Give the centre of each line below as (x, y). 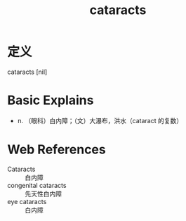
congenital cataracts (37, 185)
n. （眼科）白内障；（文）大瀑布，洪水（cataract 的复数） (100, 120)
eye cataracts (27, 201)
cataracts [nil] (27, 72)
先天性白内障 (43, 194)
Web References (57, 150)
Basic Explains (51, 100)
